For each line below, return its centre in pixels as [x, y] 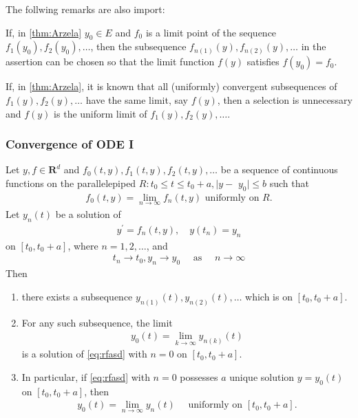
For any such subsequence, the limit [97, 322]
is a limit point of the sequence [211, 32]
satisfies [263, 62]
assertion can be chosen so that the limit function [110, 62]
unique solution [262, 377]
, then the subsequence [138, 46]
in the [314, 46]
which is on [269, 296]
